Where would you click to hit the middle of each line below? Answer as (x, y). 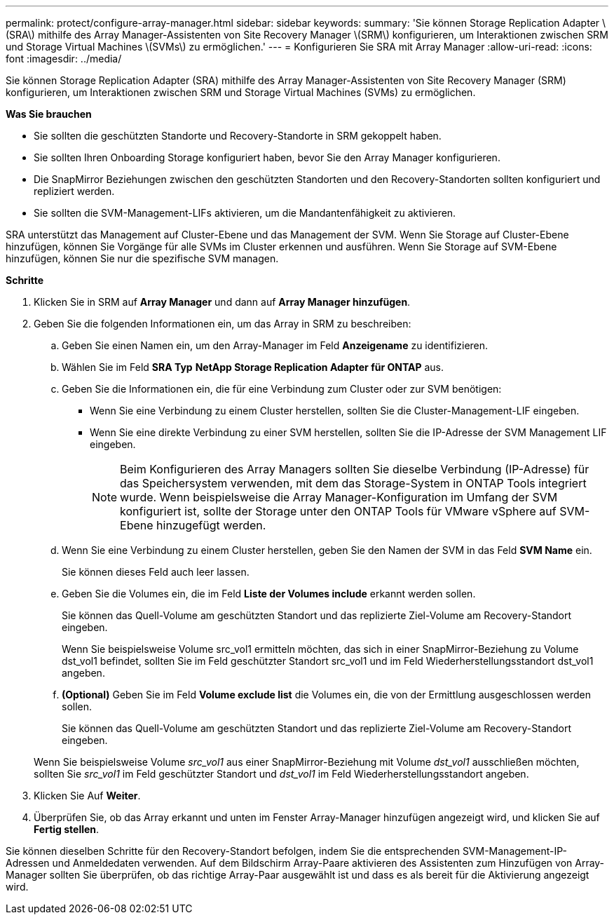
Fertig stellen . (67, 829)
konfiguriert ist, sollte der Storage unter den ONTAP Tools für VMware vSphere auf (338, 511)
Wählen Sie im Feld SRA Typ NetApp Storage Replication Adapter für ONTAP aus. (253, 367)
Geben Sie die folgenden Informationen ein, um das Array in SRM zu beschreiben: (223, 324)
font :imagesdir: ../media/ (64, 59)
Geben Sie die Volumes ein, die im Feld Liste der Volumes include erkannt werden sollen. (269, 594)
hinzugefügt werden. (211, 525)
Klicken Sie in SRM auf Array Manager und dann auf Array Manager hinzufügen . (222, 302)
